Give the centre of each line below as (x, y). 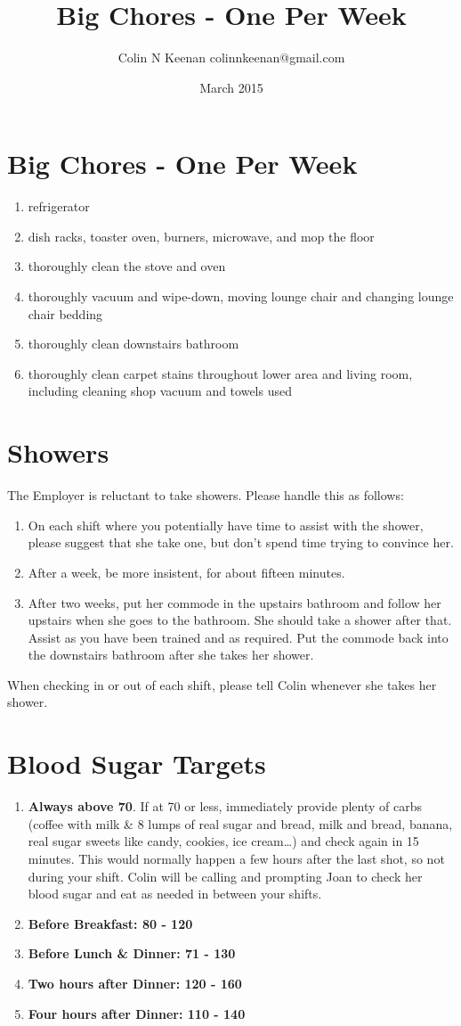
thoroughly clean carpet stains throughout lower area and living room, (220, 373)
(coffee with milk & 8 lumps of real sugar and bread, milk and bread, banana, (240, 823)
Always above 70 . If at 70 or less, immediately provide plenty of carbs (225, 806)
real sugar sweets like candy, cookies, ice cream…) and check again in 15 (223, 841)
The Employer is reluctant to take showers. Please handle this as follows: (206, 495)
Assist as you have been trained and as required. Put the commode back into (238, 637)
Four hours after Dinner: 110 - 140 (137, 1013)
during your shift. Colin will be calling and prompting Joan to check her (225, 876)
